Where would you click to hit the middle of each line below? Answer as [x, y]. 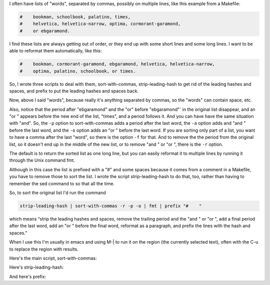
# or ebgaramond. [45, 31]
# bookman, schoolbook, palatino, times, [75, 17]
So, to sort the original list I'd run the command [57, 193]
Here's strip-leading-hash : [36, 268]
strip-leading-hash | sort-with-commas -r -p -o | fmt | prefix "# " [111, 206]
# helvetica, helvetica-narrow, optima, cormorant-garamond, [100, 24]
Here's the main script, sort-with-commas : [53, 258]
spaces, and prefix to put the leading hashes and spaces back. [74, 91]
